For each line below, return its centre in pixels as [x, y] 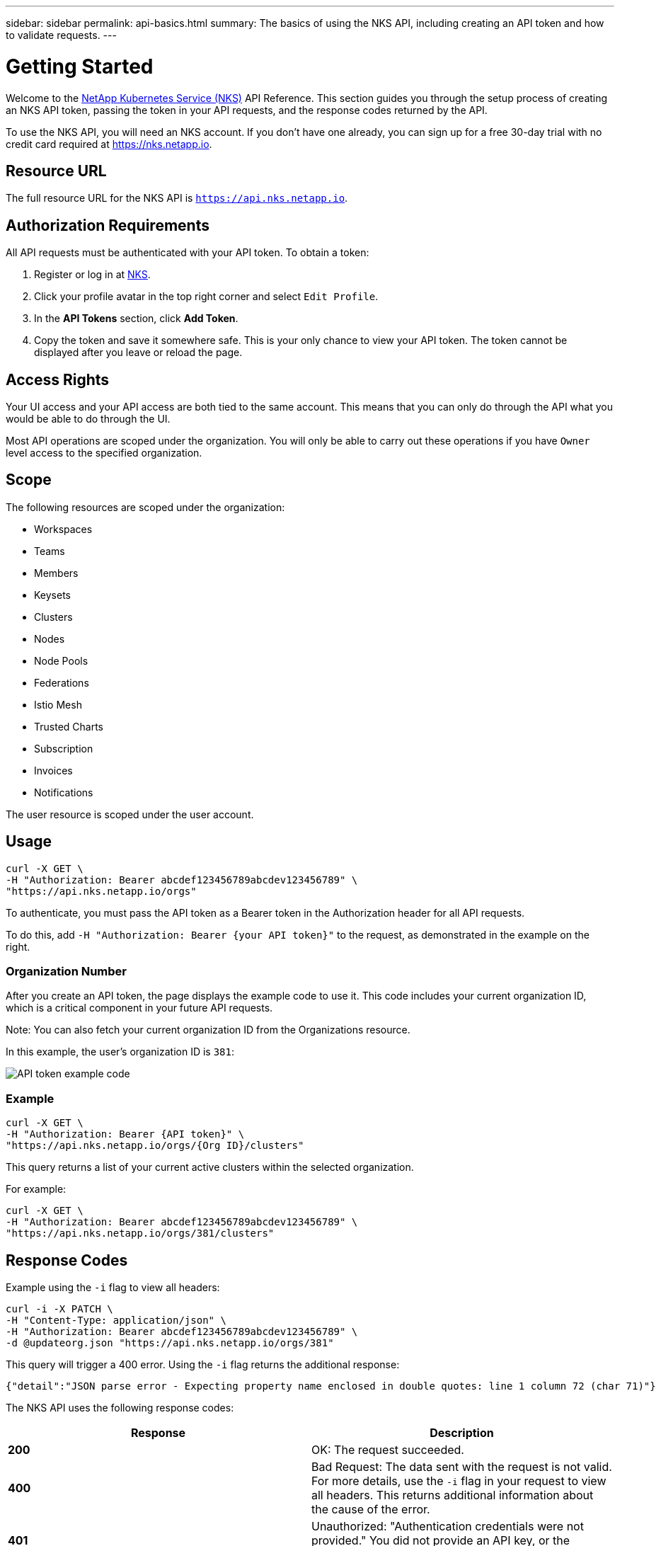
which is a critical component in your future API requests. [139, 1008]
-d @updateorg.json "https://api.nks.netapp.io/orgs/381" [170, 1343]
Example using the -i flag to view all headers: [113, 1288]
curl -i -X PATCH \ [59, 1309]
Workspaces [63, 529]
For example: [36, 1189]
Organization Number [67, 972]
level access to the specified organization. [104, 453]
